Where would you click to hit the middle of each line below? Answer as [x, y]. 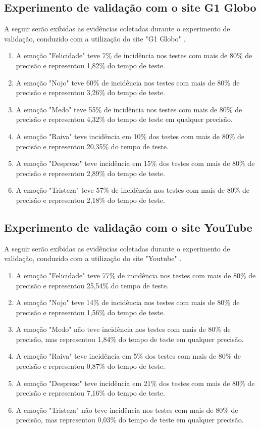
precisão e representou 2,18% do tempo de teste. [90, 200]
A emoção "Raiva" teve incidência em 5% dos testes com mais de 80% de [128, 356]
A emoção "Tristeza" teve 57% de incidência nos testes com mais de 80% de [133, 190]
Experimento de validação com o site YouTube [128, 227]
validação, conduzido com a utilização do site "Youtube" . [93, 258]
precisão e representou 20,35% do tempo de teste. [92, 146]
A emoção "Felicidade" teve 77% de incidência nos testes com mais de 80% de [136, 275]
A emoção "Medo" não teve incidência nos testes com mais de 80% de [123, 329]
